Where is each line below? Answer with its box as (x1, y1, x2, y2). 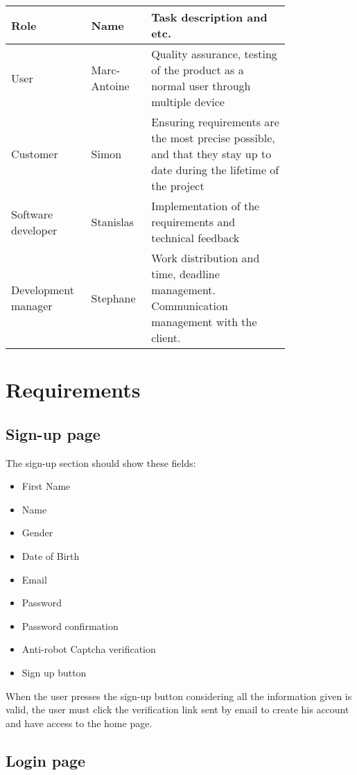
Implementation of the (151, 198, 260, 214)
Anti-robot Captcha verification (21, 642, 156, 656)
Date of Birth (21, 548, 80, 563)
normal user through (151, 78, 251, 94)
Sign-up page (6, 423, 101, 444)
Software (11, 205, 53, 222)
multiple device (151, 94, 225, 110)
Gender (21, 525, 53, 540)
